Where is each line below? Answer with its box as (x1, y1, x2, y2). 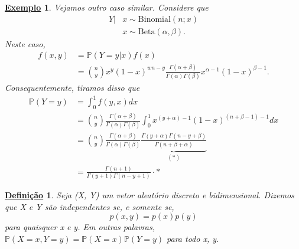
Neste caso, (5, 37, 45, 50)
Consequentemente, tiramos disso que (5, 81, 140, 93)
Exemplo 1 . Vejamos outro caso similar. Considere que (5, 1, 209, 13)
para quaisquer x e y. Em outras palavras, (5, 221, 155, 233)
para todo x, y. (167, 232, 219, 245)
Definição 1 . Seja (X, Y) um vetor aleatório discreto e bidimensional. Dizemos (5, 189, 294, 201)
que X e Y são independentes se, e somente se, (5, 200, 174, 212)
